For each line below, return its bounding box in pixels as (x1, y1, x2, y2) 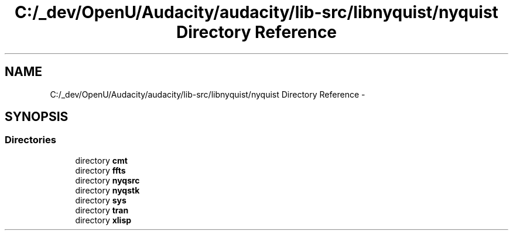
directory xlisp (75, 215, 132, 225)
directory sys (75, 195, 126, 205)
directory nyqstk (75, 185, 140, 195)
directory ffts (75, 165, 126, 175)
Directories (5, 134, 56, 146)
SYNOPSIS (5, 109, 69, 125)
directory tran (75, 205, 129, 215)
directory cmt (75, 155, 128, 165)
